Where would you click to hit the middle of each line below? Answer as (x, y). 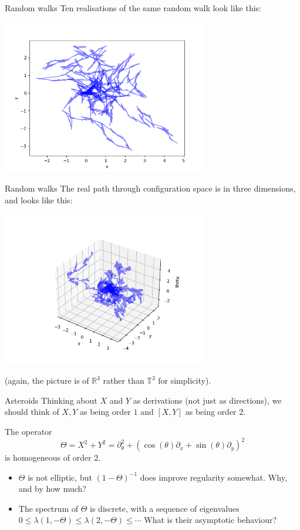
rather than (124, 380)
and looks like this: (39, 199)
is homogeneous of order (48, 457)
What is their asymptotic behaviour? (210, 520)
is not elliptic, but (60, 477)
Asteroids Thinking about (51, 400)
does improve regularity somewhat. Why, (213, 477)
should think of (32, 412)
